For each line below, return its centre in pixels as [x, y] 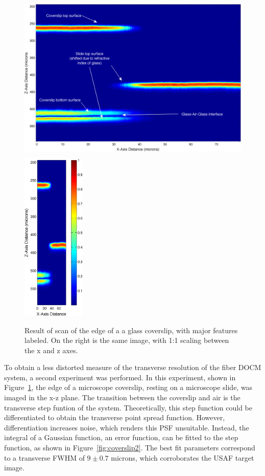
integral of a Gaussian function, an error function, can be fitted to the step [121, 437]
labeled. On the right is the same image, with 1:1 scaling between [127, 340]
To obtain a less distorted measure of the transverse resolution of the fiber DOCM [133, 367]
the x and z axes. [51, 350]
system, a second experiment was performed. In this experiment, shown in [120, 377]
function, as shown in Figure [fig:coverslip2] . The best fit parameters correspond [130, 448]
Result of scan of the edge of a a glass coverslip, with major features [131, 330]
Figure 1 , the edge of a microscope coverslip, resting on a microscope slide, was [128, 387]
